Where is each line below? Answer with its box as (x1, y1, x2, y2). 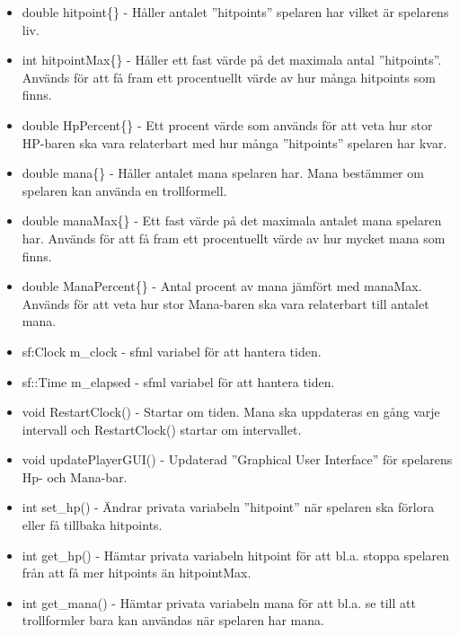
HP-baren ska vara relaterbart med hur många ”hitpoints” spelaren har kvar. (22, 133, 447, 152)
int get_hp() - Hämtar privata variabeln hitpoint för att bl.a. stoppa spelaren (22, 545, 450, 564)
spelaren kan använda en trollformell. (22, 181, 227, 199)
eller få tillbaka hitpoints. (22, 516, 163, 534)
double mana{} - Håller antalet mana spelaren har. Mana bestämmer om (22, 163, 424, 182)
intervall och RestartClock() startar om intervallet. (22, 419, 302, 438)
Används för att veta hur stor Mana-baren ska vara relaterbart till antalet (22, 294, 429, 313)
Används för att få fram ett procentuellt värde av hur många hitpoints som (22, 67, 436, 86)
